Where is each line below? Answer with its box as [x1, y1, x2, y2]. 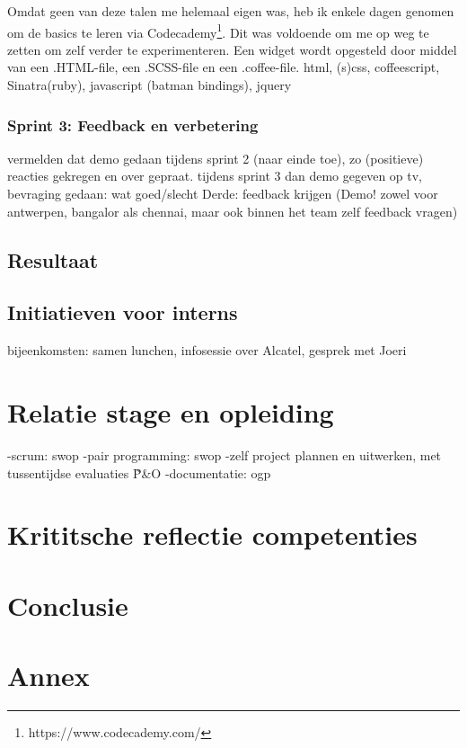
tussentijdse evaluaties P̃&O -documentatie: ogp [7, 463, 271, 482]
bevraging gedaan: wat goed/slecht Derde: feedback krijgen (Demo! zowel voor [7, 184, 438, 203]
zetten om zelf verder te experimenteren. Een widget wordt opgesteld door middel [7, 40, 457, 58]
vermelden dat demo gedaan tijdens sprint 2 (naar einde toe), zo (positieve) [7, 148, 424, 167]
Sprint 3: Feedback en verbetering [7, 113, 259, 136]
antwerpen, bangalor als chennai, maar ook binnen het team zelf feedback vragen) [7, 201, 458, 220]
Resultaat [7, 245, 99, 273]
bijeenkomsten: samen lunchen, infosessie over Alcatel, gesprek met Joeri [7, 341, 407, 360]
